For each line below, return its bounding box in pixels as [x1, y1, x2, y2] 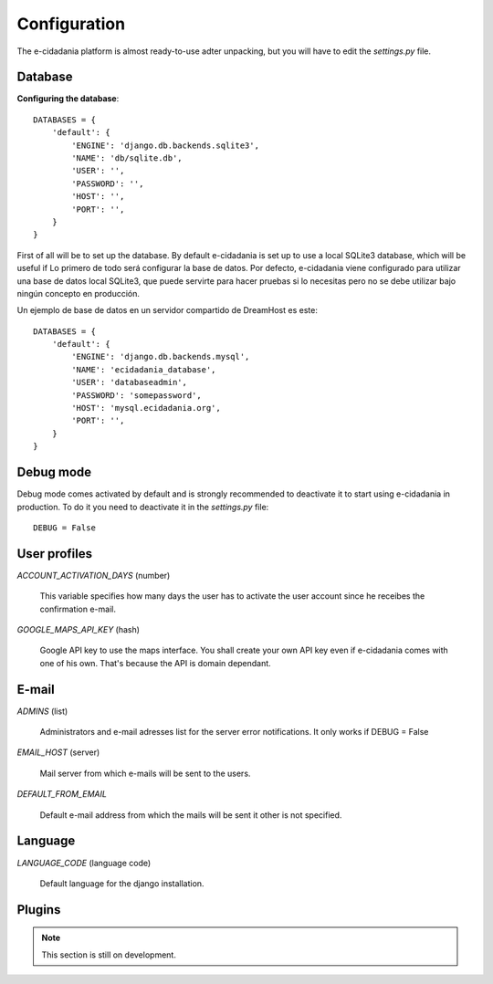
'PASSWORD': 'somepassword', [71, 390, 203, 401]
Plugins [16, 902, 61, 917]
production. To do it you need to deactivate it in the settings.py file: [16, 501, 269, 512]
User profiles [16, 546, 93, 561]
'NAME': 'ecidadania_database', [71, 364, 216, 374]
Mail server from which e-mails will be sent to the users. [39, 768, 251, 779]
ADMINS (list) [16, 706, 68, 717]
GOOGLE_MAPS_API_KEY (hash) [16, 623, 141, 634]
